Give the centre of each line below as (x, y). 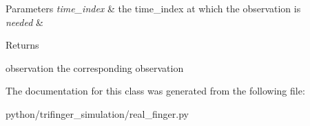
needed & (24, 22)
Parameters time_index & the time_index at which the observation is (153, 8)
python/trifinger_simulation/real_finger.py (97, 113)
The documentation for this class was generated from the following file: (155, 91)
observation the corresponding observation (95, 67)
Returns (22, 45)
